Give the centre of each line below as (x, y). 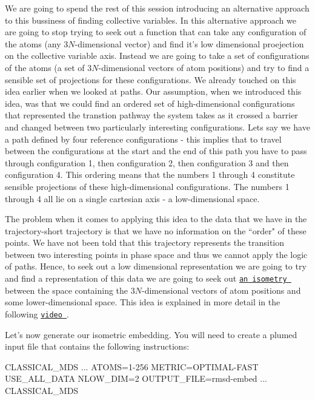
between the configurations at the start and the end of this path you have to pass (156, 151)
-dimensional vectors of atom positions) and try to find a (204, 67)
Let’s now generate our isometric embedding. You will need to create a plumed (151, 334)
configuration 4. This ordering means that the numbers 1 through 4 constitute (150, 175)
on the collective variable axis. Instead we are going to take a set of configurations (157, 56)
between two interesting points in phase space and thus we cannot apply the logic (156, 254)
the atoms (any (33, 43)
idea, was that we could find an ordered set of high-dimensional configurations (150, 103)
